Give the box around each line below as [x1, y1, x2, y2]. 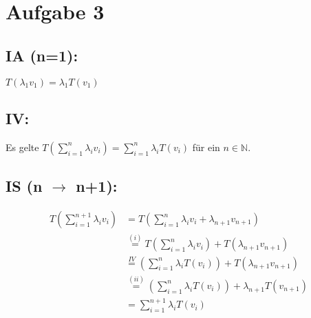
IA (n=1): [6, 44, 78, 66]
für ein [192, 139, 220, 154]
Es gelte [6, 139, 39, 154]
